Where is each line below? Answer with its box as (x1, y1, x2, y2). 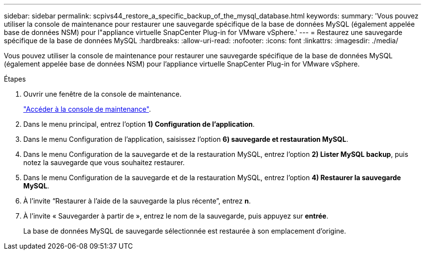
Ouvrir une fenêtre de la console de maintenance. (23, 90, 182, 98)
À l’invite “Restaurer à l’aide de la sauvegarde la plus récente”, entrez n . (23, 197, 251, 205)
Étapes (4, 75, 26, 83)
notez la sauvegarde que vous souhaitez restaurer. (23, 158, 185, 167)
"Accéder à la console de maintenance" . (23, 105, 151, 113)
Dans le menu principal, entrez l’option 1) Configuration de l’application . (23, 120, 255, 128)
